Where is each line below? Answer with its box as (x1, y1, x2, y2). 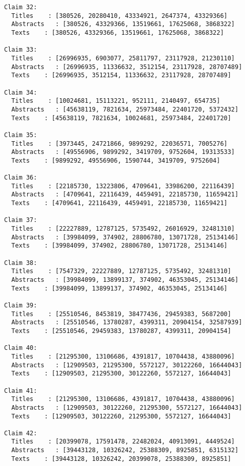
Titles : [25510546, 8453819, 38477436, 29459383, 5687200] (11, 310, 231, 318)
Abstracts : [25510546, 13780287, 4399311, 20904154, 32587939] (11, 319, 242, 326)
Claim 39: (4, 301, 37, 309)
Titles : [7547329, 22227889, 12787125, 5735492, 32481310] (11, 268, 231, 275)
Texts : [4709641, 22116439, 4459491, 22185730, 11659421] (11, 199, 228, 207)
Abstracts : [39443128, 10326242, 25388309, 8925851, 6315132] (11, 447, 239, 454)
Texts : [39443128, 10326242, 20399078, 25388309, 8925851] (11, 455, 231, 462)
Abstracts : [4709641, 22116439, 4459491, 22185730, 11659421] (11, 191, 239, 198)
